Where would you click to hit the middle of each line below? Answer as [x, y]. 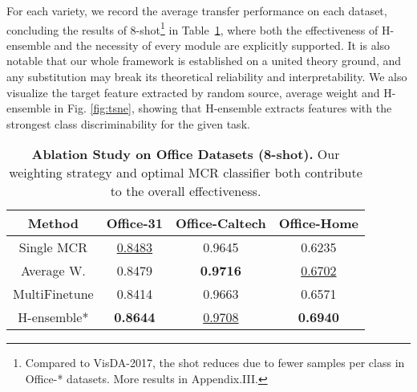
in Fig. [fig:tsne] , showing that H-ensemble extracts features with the [223, 108]
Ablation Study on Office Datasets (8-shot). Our [186, 154]
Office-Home [318, 223]
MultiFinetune [53, 294]
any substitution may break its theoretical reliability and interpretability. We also [207, 77]
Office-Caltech [221, 223]
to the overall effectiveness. [186, 191]
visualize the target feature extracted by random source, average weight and [193, 92]
